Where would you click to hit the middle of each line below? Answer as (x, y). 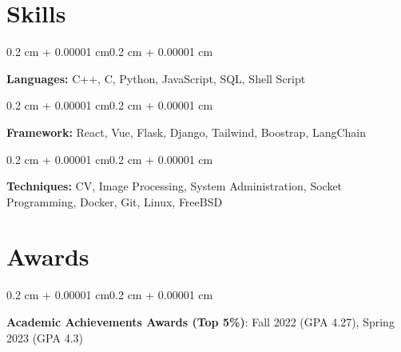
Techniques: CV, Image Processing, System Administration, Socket (175, 186)
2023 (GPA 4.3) (45, 337)
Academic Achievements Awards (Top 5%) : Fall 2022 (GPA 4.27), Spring (200, 322)
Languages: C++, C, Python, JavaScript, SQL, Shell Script (156, 78)
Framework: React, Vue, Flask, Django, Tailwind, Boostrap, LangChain (187, 132)
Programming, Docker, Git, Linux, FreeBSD (115, 201)
